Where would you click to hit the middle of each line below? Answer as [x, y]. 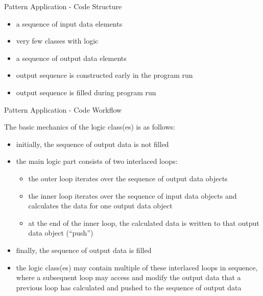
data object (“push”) [61, 233]
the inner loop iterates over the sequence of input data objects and [133, 195]
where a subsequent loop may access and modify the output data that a [128, 277]
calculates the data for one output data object [100, 206]
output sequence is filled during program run [86, 92]
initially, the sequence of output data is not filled [92, 144]
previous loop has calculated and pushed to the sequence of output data [129, 287]
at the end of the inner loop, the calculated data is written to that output [144, 223]
